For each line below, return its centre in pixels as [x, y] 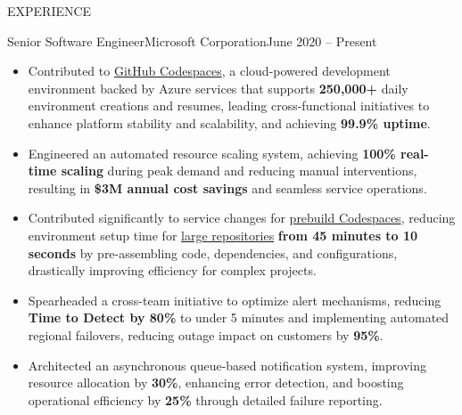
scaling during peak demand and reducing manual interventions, [239, 171]
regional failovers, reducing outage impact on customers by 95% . [206, 334]
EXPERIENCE [49, 11]
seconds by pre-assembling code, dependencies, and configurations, [213, 252]
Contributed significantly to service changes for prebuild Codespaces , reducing [242, 218]
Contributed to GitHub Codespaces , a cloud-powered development [209, 71]
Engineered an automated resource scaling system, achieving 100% [212, 153]
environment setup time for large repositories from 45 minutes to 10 [223, 235]
